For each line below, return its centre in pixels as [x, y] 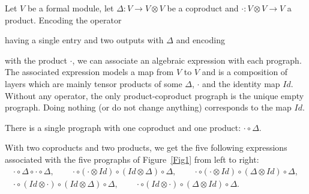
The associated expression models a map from [89, 72]
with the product [36, 60]
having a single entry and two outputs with [84, 40]
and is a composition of [245, 72]
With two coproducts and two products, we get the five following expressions [146, 147]
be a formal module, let [70, 8]
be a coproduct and [203, 8]
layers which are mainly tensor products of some [94, 83]
